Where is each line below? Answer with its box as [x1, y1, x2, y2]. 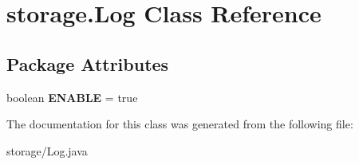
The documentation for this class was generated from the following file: [6, 116, 353, 132]
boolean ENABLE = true [6, 88, 138, 105]
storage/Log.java [6, 142, 88, 159]
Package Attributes [6, 51, 169, 76]
